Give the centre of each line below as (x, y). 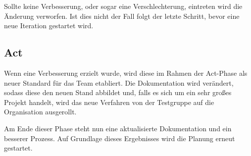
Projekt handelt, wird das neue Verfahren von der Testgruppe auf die (109, 102)
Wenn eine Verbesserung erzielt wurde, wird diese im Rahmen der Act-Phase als (126, 73)
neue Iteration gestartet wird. (49, 26)
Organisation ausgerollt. (40, 112)
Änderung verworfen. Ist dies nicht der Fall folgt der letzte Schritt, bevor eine (122, 16)
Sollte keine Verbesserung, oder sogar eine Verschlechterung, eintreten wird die (123, 6)
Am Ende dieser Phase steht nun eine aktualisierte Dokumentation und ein (118, 128)
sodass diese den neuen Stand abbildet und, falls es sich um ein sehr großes (118, 92)
